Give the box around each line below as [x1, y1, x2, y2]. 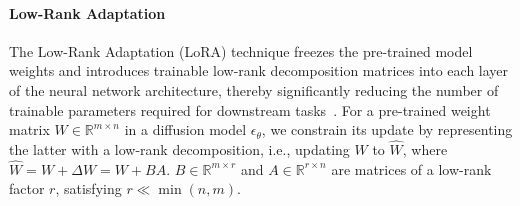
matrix [9, 119, 50, 140]
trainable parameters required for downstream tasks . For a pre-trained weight [9, 99, 491, 120]
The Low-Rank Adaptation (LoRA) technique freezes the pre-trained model [9, 40, 473, 61]
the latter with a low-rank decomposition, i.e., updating [9, 138, 350, 159]
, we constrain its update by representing [261, 119, 513, 140]
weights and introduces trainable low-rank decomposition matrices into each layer [9, 60, 509, 81]
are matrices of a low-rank [331, 158, 492, 179]
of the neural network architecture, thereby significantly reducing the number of [9, 79, 499, 100]
